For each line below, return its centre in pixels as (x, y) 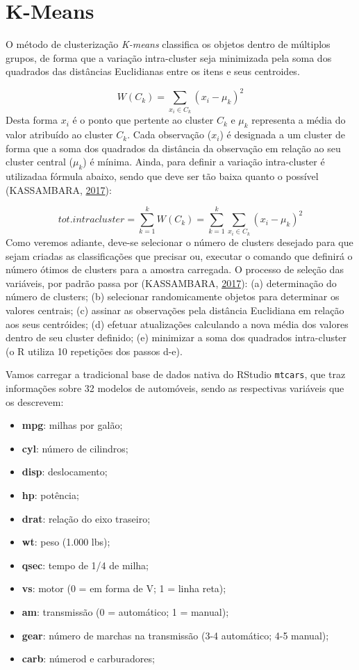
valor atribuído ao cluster (59, 134)
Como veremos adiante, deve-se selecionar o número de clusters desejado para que (179, 242)
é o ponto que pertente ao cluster (143, 120)
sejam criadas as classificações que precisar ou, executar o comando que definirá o (179, 255)
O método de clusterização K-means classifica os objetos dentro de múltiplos (168, 44)
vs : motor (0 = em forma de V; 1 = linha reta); (124, 588)
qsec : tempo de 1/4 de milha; (85, 565)
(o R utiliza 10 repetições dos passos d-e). (94, 351)
